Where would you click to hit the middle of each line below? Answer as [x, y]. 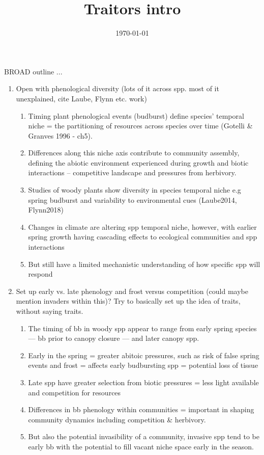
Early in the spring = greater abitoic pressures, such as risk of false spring [144, 355]
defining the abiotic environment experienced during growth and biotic [138, 162]
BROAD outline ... [33, 71]
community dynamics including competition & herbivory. [117, 419]
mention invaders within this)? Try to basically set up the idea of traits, [128, 301]
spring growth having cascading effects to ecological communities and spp [143, 237]
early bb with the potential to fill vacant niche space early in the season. [141, 446]
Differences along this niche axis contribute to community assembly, [134, 153]
